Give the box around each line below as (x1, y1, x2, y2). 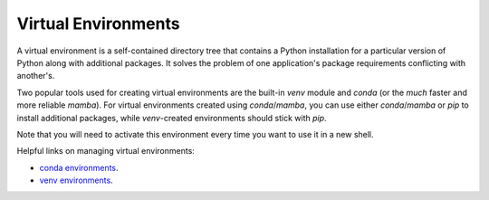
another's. (16, 71, 55, 81)
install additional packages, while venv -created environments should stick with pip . (16, 112, 327, 123)
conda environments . (39, 162, 119, 173)
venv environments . (39, 175, 113, 186)
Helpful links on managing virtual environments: (16, 146, 195, 157)
